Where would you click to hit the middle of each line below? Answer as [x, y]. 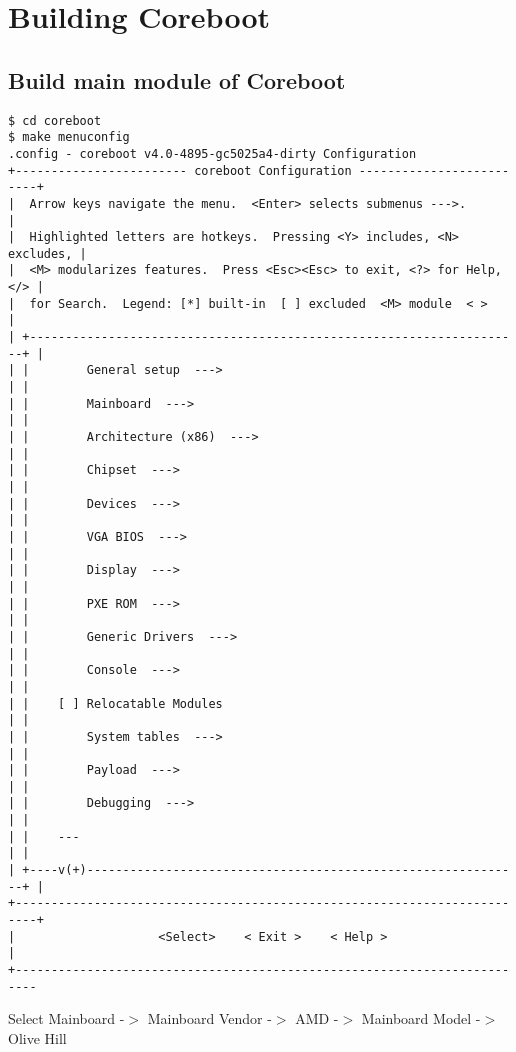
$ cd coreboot [55, 120]
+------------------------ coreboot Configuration [180, 170]
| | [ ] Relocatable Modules [115, 703]
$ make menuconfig [69, 137]
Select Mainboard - [66, 1018]
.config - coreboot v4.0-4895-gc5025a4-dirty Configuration [212, 153]
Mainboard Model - [421, 1018]
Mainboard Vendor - [209, 1018]
